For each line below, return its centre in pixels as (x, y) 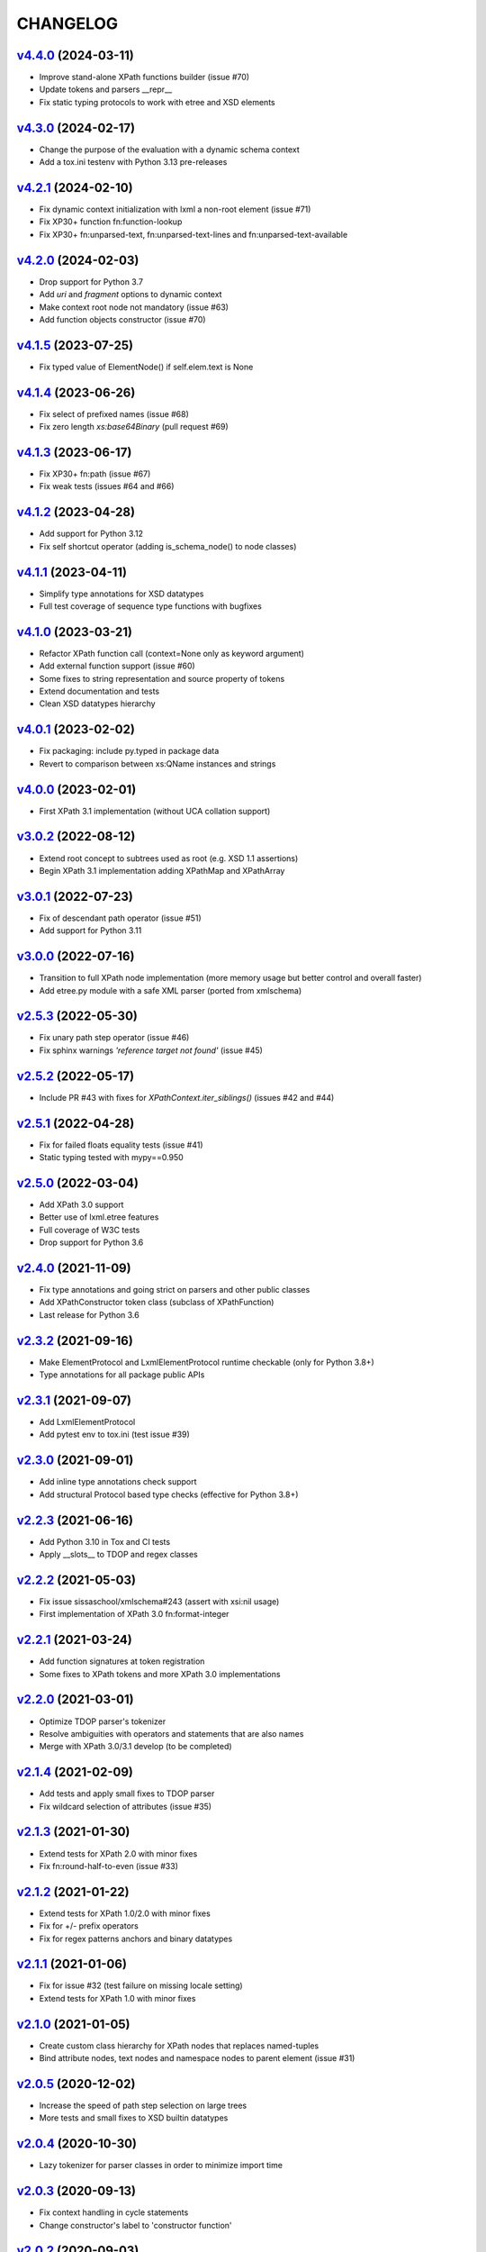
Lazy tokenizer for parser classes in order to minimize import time (161, 2166)
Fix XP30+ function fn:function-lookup (111, 222)
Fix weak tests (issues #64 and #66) (107, 486)
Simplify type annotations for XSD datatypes (121, 594)
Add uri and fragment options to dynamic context (130, 295)
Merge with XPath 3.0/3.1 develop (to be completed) (136, 1747)
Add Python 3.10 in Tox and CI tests (105, 1541)
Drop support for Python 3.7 (91, 281)
